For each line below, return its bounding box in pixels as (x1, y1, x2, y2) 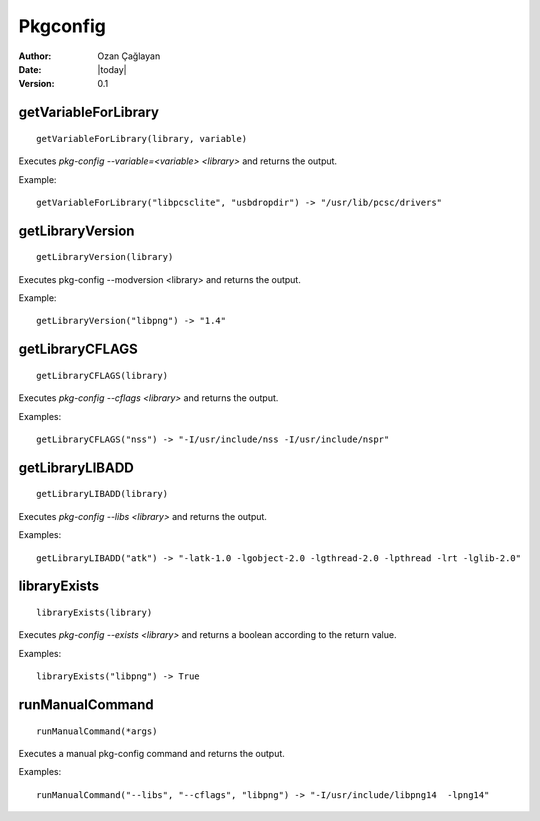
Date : (18, 63, 42, 75)
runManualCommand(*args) (36, 725, 158, 737)
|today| (97, 63, 127, 75)
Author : (18, 50, 52, 62)
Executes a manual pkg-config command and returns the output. (18, 748, 285, 760)
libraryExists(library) (36, 607, 153, 619)
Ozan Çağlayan (97, 50, 161, 62)
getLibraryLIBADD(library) (36, 488, 169, 500)
